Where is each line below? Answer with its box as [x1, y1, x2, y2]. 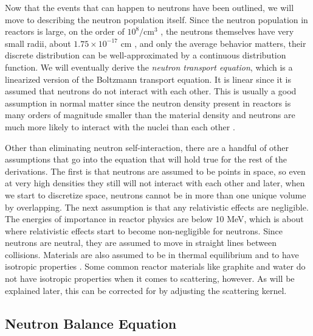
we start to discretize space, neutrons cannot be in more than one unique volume [5, 188, 306, 201]
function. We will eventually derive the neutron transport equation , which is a [5, 60, 293, 73]
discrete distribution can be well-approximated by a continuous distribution [5, 49, 286, 61]
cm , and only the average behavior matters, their [120, 37, 306, 49]
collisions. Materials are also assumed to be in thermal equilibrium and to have [5, 248, 299, 261]
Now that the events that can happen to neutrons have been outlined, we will [5, 1, 294, 13]
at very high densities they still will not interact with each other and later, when [5, 177, 305, 189]
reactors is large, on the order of [5, 25, 125, 38]
